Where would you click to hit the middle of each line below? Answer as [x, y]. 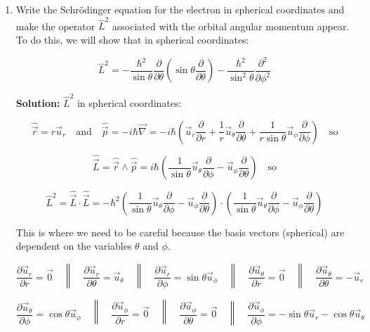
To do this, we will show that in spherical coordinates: [132, 39]
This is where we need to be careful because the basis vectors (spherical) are [180, 232]
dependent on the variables [74, 246]
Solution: [38, 103]
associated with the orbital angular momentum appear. [231, 26]
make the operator [55, 26]
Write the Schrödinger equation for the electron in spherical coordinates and [180, 9]
